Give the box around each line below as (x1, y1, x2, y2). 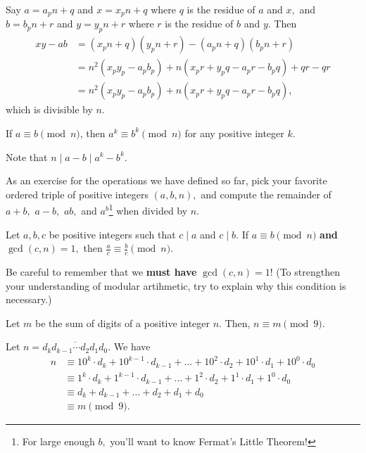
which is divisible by (6, 102, 93, 117)
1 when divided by (108, 201, 188, 217)
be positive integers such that (49, 226, 176, 241)
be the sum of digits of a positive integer (35, 315, 210, 330)
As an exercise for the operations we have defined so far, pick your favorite (6, 173, 327, 188)
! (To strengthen (270, 264, 340, 279)
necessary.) (6, 292, 52, 307)
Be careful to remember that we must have (6, 264, 197, 279)
